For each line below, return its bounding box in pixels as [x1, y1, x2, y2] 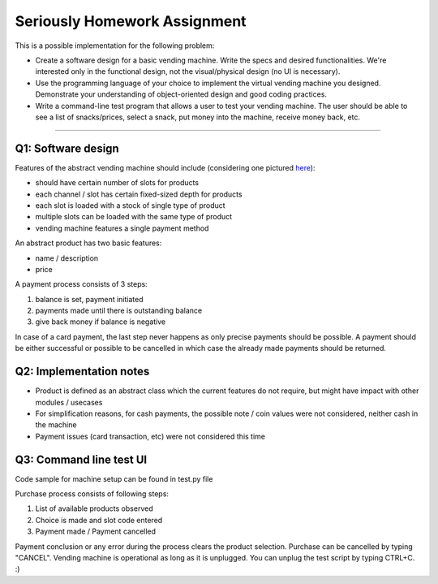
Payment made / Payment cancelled [35, 526, 157, 536]
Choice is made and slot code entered [35, 515, 163, 525]
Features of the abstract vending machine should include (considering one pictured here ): [15, 162, 316, 172]
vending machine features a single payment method [35, 223, 209, 233]
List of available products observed [35, 504, 153, 513]
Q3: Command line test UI [15, 452, 148, 466]
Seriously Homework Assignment [15, 12, 247, 30]
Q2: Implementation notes [15, 365, 150, 379]
